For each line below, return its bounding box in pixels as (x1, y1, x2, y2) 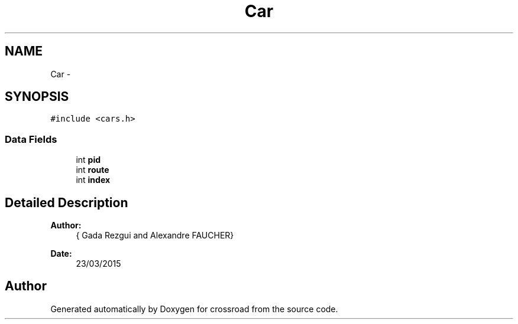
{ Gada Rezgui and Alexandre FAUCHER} (76, 230, 234, 241)
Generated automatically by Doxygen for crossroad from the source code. (50, 303, 338, 314)
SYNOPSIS (5, 89, 69, 104)
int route (76, 165, 109, 175)
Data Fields (5, 133, 57, 145)
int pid (76, 155, 101, 165)
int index (76, 175, 111, 185)
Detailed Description (5, 195, 128, 210)
